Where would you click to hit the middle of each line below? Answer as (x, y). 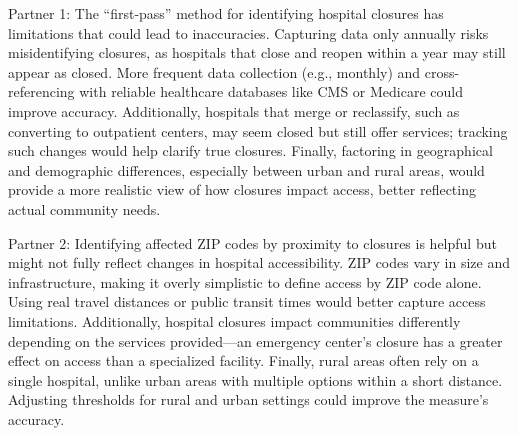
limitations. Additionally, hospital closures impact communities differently (234, 320)
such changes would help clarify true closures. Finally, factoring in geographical (250, 150)
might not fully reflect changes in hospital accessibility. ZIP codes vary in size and (259, 262)
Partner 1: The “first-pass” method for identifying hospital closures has (226, 13)
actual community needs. (84, 208)
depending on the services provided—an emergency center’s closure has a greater (255, 340)
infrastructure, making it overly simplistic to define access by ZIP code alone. (245, 281)
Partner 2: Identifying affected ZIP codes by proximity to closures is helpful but (252, 242)
